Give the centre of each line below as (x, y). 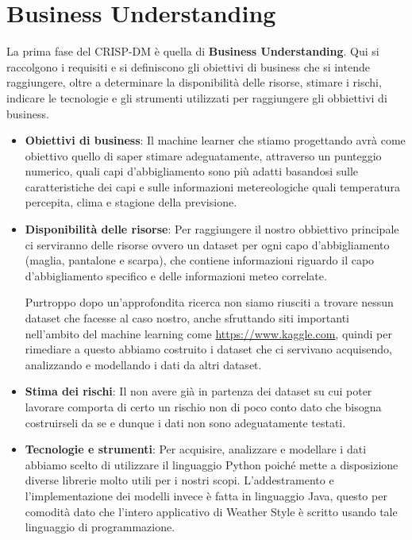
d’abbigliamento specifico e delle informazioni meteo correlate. (176, 275)
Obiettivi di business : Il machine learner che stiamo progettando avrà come (215, 140)
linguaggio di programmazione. (100, 527)
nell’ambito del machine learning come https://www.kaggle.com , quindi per (208, 333)
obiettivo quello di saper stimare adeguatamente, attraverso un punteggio (203, 155)
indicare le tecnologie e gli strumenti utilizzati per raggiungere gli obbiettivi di (197, 97)
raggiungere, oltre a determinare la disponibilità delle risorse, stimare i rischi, (194, 82)
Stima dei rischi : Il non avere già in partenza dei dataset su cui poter (198, 391)
